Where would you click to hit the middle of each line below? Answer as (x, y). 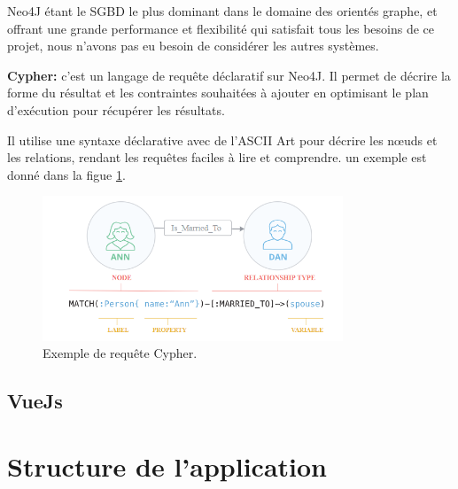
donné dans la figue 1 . (66, 174)
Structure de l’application (167, 466)
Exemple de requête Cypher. (120, 353)
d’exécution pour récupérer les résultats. (116, 109)
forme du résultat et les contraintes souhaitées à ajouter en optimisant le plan (218, 93)
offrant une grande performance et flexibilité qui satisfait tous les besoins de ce (221, 28)
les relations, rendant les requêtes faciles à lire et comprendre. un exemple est (217, 157)
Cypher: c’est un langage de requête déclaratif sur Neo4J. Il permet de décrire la (229, 75)
